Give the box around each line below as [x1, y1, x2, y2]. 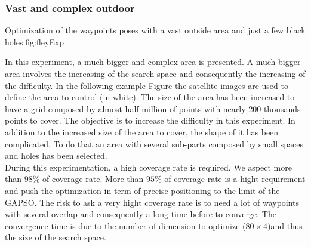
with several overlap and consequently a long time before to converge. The [5, 208, 276, 220]
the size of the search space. [5, 231, 106, 243]
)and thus [267, 219, 303, 231]
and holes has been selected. [5, 149, 107, 162]
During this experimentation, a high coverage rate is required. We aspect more [5, 160, 292, 173]
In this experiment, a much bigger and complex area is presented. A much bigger [5, 55, 301, 68]
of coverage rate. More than [42, 172, 144, 185]
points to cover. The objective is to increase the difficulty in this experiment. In [5, 114, 295, 126]
